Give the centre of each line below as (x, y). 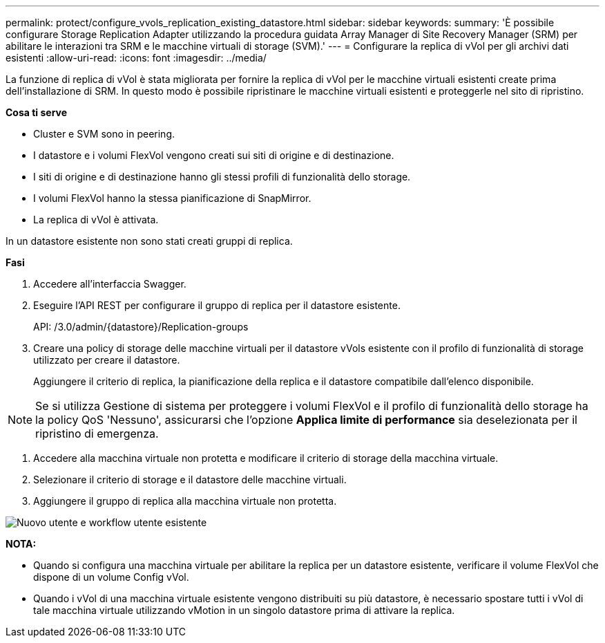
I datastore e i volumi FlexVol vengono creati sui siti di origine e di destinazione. (214, 155)
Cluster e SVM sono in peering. (104, 134)
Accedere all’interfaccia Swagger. (110, 284)
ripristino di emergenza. (97, 434)
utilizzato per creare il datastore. (107, 360)
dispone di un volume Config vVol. (111, 577)
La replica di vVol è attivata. (96, 220)
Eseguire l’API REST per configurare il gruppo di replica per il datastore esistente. (217, 305)
